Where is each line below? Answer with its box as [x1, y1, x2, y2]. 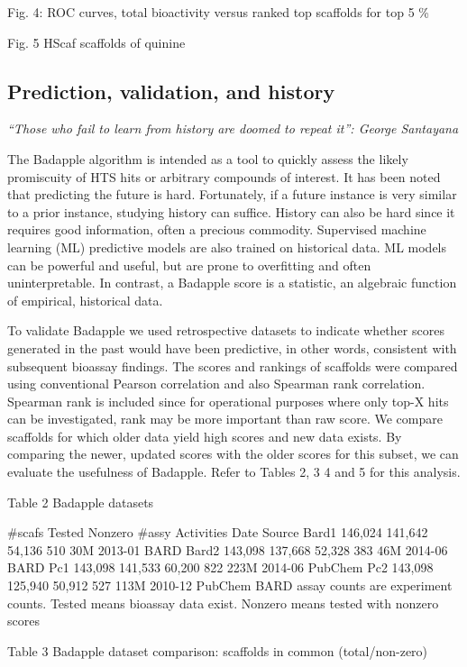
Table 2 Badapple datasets [7, 492, 154, 511]
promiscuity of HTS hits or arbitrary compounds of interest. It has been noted [7, 167, 441, 186]
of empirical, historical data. [7, 290, 163, 309]
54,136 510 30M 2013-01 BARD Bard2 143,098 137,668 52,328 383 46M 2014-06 [7, 540, 448, 559]
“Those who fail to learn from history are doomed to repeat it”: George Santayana [7, 119, 459, 138]
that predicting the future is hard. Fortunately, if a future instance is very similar [7, 185, 457, 204]
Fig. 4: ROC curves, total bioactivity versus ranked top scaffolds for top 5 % [7, 3, 429, 21]
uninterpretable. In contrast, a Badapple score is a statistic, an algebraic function [7, 273, 457, 292]
